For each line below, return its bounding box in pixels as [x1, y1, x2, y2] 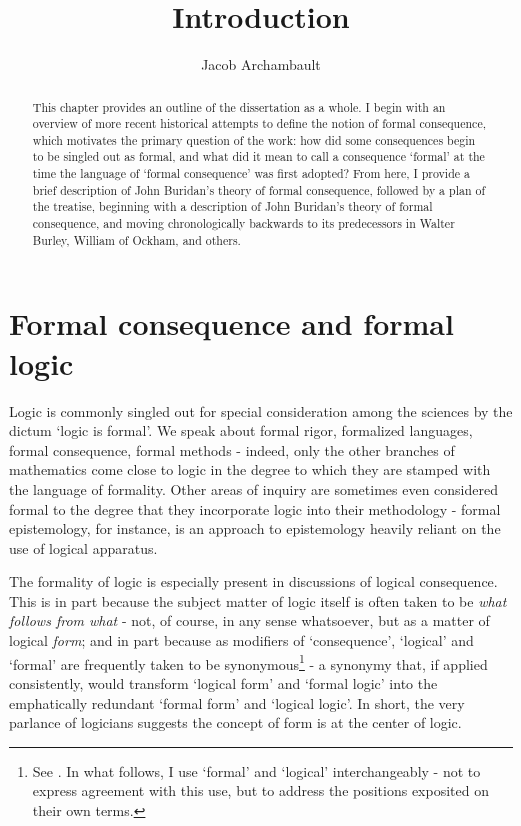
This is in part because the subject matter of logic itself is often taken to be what [9, 590, 507, 611]
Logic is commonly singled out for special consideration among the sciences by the [9, 400, 513, 421]
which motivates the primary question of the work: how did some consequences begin [32, 131, 476, 148]
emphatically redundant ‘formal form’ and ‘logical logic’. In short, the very [9, 692, 465, 713]
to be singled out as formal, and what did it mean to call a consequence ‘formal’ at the [32, 148, 485, 165]
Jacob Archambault [201, 54, 321, 75]
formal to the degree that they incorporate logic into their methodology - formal [9, 498, 501, 519]
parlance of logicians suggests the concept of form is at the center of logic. [9, 712, 462, 733]
